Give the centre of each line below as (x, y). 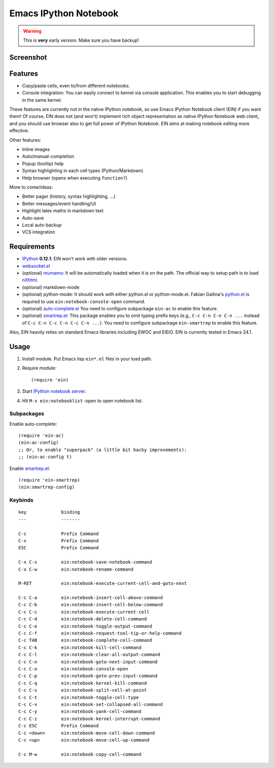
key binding (49, 512)
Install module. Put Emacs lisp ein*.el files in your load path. (87, 359)
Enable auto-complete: (33, 424)
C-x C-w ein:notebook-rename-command (76, 569)
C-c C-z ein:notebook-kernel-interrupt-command (89, 719)
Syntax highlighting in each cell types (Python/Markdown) (83, 171)
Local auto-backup (42, 225)
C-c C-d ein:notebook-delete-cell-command (83, 619)
